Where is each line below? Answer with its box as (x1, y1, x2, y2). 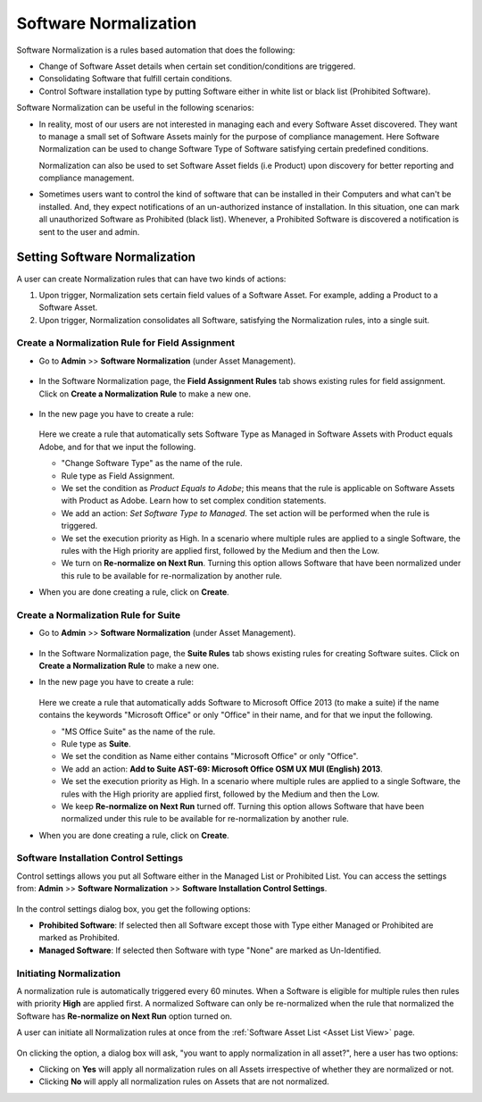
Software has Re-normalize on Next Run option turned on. (16, 1010, 232, 1022)
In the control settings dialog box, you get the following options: (16, 903, 251, 914)
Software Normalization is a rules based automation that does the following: (16, 45, 295, 55)
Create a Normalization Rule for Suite (16, 608, 181, 621)
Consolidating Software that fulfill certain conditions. (38, 73, 232, 84)
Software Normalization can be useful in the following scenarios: (16, 103, 254, 113)
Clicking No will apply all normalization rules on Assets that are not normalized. (38, 1076, 329, 1087)
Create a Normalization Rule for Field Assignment (16, 337, 236, 349)
